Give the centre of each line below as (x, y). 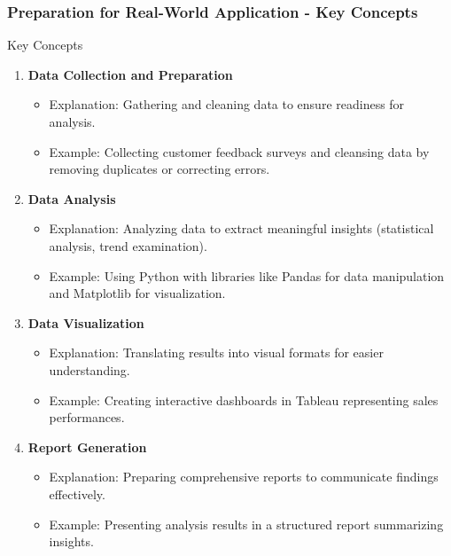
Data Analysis (72, 198)
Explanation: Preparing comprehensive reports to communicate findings (244, 477)
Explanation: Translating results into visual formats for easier (216, 352)
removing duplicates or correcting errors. (159, 169)
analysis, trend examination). (128, 245)
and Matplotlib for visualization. (137, 293)
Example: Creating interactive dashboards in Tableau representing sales (244, 399)
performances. (87, 417)
